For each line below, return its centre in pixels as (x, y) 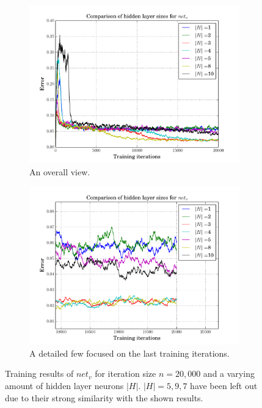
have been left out (224, 385)
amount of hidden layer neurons (64, 385)
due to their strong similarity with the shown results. (104, 397)
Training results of (39, 373)
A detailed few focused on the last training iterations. (129, 353)
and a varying (229, 373)
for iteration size (126, 373)
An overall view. (60, 171)
